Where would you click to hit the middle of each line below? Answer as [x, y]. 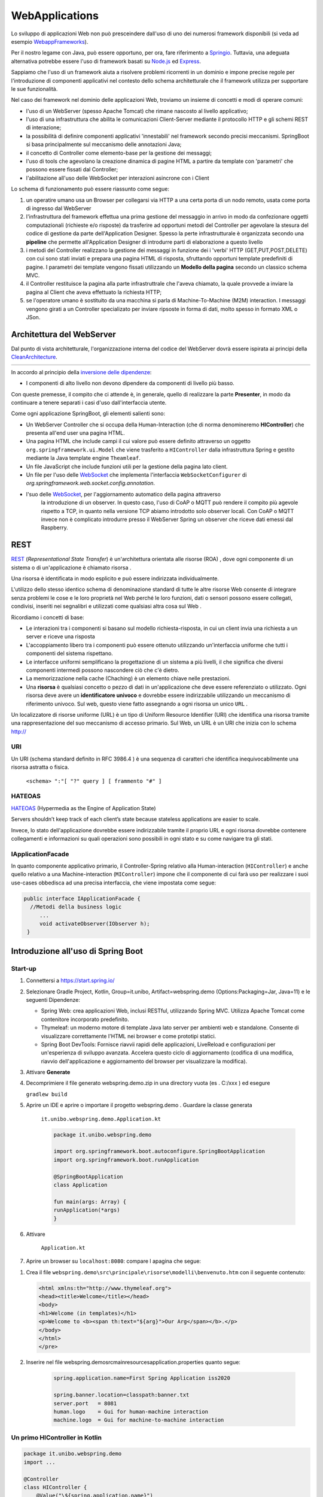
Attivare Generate [48, 1072]
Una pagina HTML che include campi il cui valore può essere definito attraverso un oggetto [138, 441]
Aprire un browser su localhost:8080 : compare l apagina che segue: [114, 1261]
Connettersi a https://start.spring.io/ [70, 981]
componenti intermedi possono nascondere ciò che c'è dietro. [103, 670]
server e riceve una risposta [60, 637]
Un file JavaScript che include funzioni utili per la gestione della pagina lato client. [127, 466]
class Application [80, 1185]
